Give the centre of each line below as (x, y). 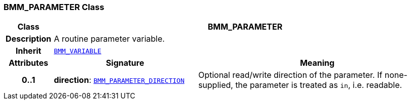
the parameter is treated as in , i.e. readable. (319, 85)
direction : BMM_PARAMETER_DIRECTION (119, 80)
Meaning (317, 63)
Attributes (29, 63)
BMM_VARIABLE (78, 51)
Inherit (28, 51)
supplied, (216, 85)
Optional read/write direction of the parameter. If (290, 75)
